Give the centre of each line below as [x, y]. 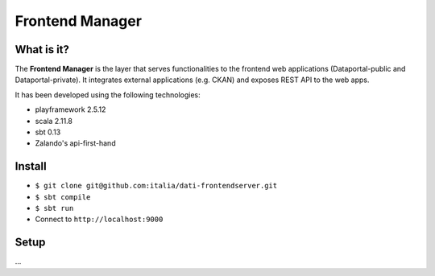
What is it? [42, 49]
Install [31, 166]
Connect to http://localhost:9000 [99, 219]
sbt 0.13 [48, 132]
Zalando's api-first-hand [75, 143]
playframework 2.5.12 [70, 109]
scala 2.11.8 [54, 121]
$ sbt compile [63, 197]
